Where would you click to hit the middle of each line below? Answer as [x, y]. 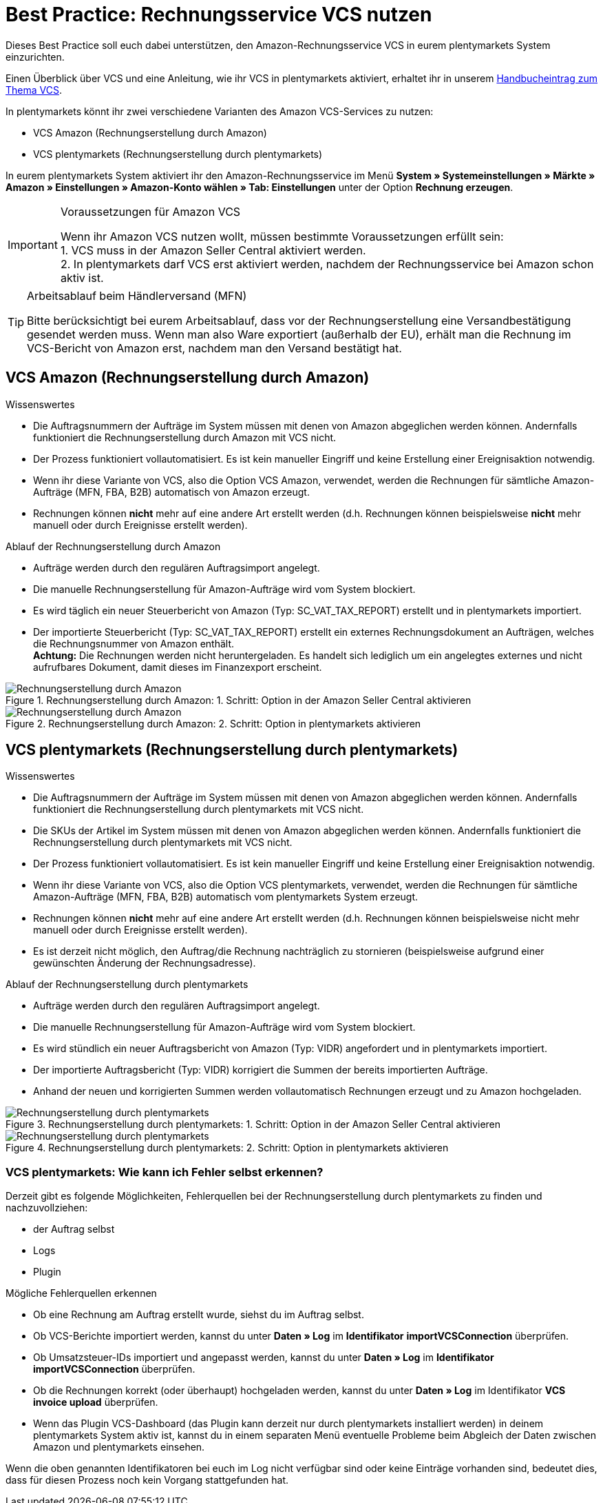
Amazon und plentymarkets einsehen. [119, 1447]
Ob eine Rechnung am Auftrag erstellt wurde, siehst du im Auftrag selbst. [199, 1315]
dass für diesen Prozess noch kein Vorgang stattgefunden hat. [147, 1480]
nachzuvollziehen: [47, 1208]
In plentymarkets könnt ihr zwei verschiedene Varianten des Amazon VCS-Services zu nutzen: [220, 111]
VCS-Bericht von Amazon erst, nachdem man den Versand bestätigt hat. [214, 348]
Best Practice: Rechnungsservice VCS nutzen [219, 14]
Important [33, 244]
